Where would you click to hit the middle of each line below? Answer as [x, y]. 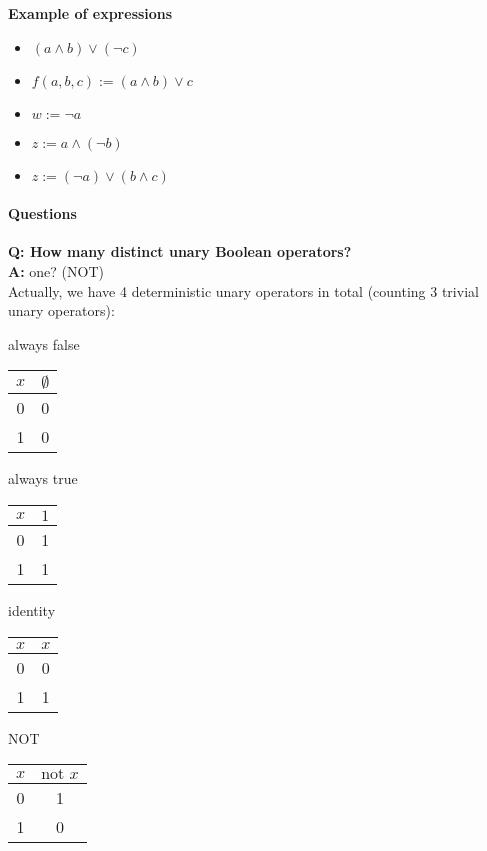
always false [44, 343]
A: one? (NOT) [56, 270]
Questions [42, 213]
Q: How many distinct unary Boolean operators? [180, 251]
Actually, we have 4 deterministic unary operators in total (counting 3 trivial [243, 290]
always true [43, 478]
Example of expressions [90, 13]
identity [32, 609]
